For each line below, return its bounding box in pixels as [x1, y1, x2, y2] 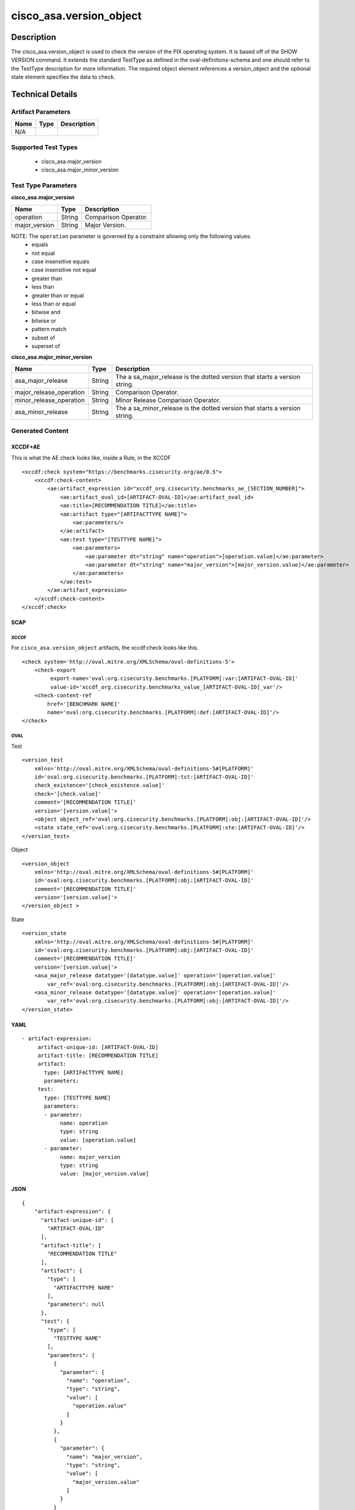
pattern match [31, 326, 67, 333]
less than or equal [31, 300, 77, 307]
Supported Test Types [11, 143, 78, 151]
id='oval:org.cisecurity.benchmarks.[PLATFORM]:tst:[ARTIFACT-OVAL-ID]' [34, 773, 254, 780]
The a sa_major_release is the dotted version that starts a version [115, 372, 301, 381]
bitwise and [31, 309, 60, 316]
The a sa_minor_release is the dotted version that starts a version [115, 403, 301, 412]
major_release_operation [14, 388, 85, 396]
